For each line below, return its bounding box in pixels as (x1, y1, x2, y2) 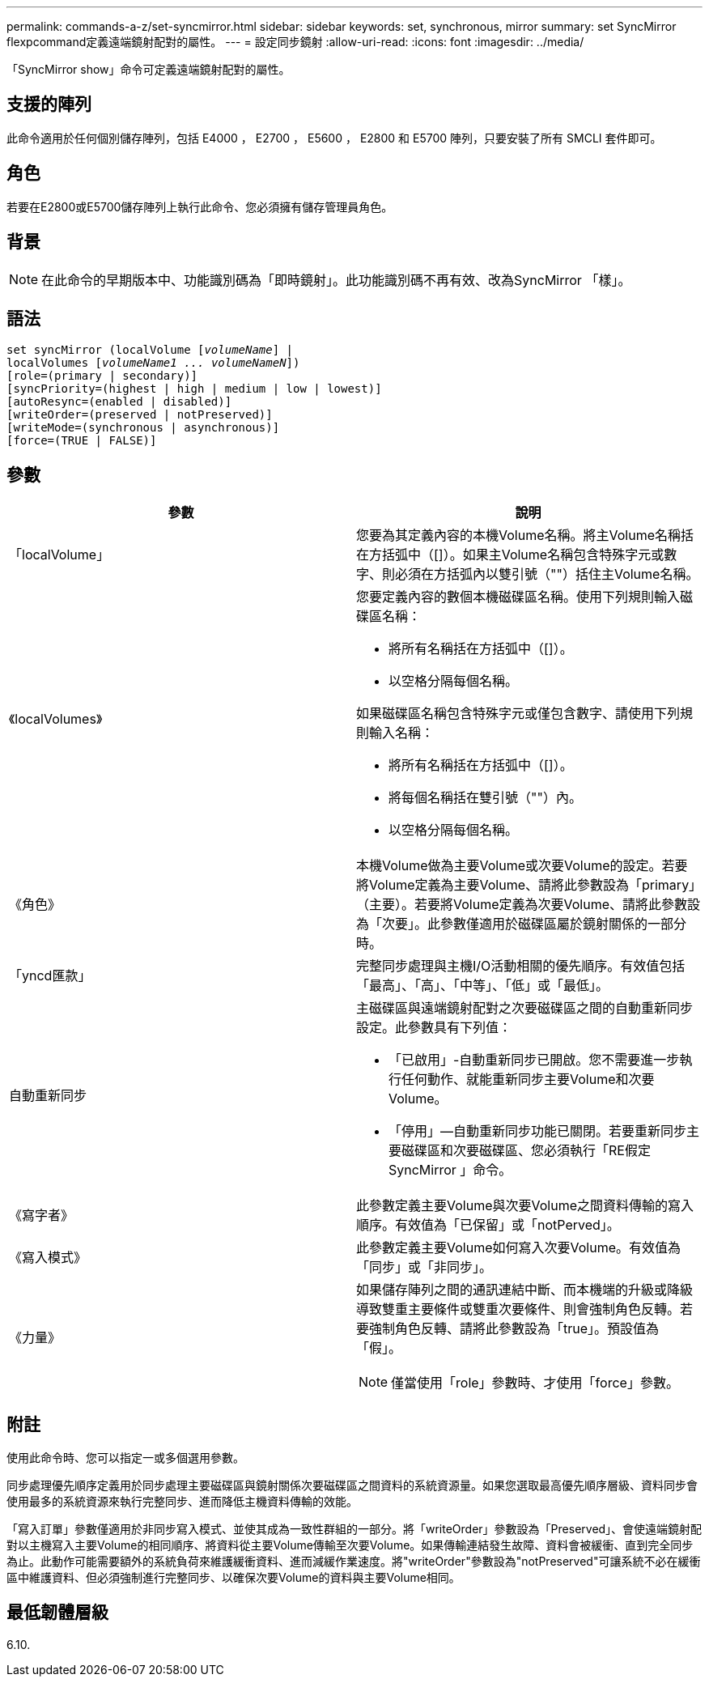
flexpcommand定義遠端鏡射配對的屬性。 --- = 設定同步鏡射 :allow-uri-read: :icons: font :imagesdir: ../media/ (6, 35, 584, 49)
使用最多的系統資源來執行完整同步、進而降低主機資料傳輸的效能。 (6, 1494, 358, 1509)
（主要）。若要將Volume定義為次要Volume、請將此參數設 (356, 896, 701, 913)
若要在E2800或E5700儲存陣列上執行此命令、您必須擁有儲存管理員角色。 (6, 199, 393, 214)
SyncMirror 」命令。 (388, 1162, 512, 1179)
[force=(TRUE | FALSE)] (6, 434, 157, 448)
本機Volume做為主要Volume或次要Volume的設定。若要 (356, 857, 688, 874)
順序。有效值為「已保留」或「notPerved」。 (356, 1217, 620, 1234)
